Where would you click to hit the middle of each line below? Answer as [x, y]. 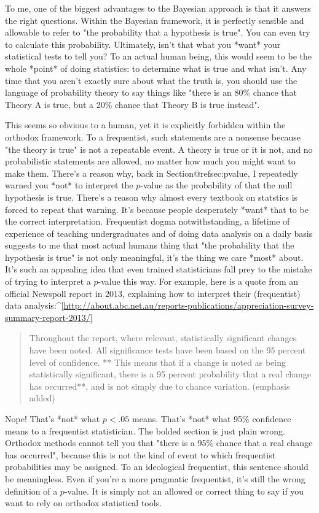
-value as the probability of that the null [216, 185]
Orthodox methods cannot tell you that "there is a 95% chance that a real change [159, 443]
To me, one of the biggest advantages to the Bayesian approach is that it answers [158, 8]
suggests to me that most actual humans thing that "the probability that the [150, 245]
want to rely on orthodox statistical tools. [84, 503]
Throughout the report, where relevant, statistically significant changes [163, 338]
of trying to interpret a [48, 281]
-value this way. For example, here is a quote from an [198, 281]
